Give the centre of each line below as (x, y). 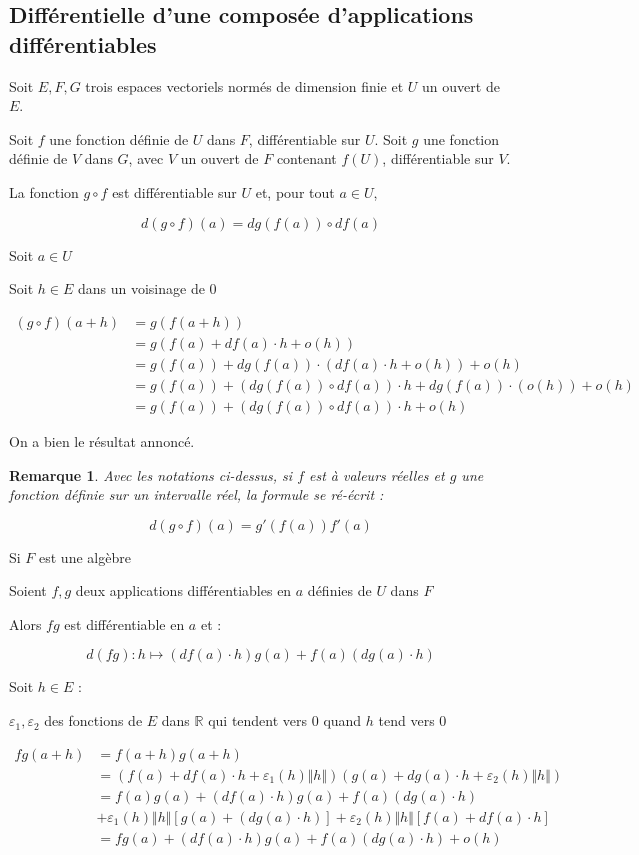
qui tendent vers (258, 720)
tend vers (406, 720)
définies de (339, 590)
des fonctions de (93, 720)
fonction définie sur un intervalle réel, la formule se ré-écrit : (196, 494)
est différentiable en (124, 623)
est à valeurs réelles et (377, 474)
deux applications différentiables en (183, 590)
